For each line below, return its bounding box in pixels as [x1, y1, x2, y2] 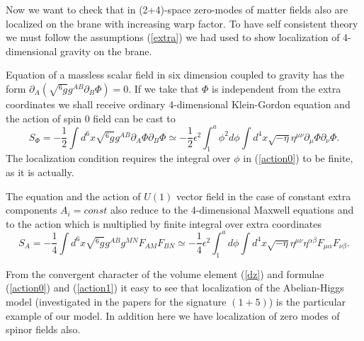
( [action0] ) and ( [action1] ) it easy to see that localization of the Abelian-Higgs [6, 280, 344, 295]
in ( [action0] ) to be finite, [243, 151, 353, 166]
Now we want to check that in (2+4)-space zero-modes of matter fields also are [6, 2, 348, 16]
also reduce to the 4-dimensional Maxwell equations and [110, 202, 354, 217]
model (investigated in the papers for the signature [6, 294, 227, 308]
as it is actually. [6, 165, 74, 180]
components [6, 202, 57, 217]
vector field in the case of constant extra [176, 188, 351, 203]
